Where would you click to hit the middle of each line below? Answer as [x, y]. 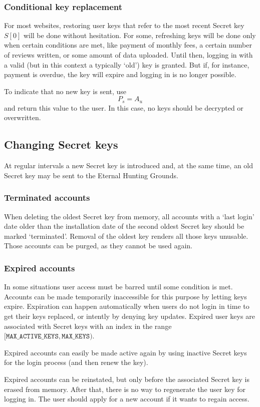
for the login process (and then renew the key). [76, 362]
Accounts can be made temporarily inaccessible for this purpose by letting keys [125, 296]
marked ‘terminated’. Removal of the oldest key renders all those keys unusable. [126, 236]
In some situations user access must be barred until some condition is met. [118, 287]
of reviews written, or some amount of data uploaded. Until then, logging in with [128, 55]
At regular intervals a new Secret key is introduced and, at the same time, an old [128, 165]
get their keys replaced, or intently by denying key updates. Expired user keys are [129, 316]
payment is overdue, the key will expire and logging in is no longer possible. [120, 74]
